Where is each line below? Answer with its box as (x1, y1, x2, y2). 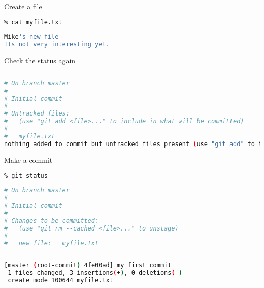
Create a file (4, 1, 42, 11)
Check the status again (4, 55, 76, 66)
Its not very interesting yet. (4, 41, 110, 48)
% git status (4, 172, 48, 180)
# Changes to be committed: (4, 217, 99, 224)
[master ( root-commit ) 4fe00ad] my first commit (4, 262, 172, 269)
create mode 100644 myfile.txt (8, 276, 113, 284)
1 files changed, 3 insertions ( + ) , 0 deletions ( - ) (8, 269, 182, 277)
